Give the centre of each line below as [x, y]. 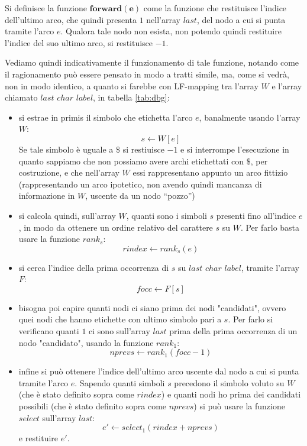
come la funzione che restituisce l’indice [215, 8]
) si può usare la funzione [239, 406]
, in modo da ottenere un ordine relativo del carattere [116, 227]
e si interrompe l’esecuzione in [235, 149]
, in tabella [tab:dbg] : [131, 97]
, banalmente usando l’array [250, 117]
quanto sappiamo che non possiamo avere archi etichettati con [131, 161]
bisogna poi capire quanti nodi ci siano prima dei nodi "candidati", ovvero [152, 307]
